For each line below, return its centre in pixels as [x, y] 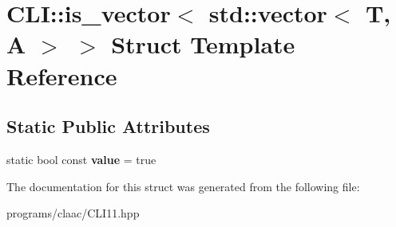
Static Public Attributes [108, 126]
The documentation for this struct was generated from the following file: [183, 186]
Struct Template [203, 44]
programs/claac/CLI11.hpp [73, 213]
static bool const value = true [81, 159]
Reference [62, 75]
